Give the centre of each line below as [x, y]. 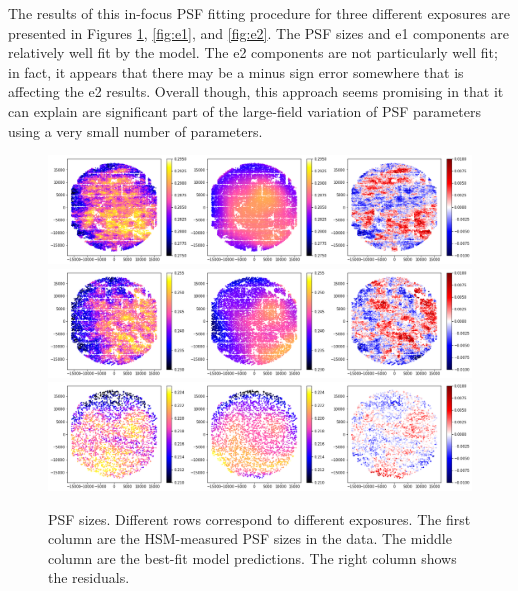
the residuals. [89, 577]
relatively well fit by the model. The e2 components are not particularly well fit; [253, 52]
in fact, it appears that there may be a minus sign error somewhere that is [236, 71]
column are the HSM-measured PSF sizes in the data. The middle [250, 538]
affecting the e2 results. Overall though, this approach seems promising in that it [256, 91]
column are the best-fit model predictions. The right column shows [252, 557]
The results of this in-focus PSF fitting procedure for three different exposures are [259, 13]
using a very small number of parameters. [135, 130]
